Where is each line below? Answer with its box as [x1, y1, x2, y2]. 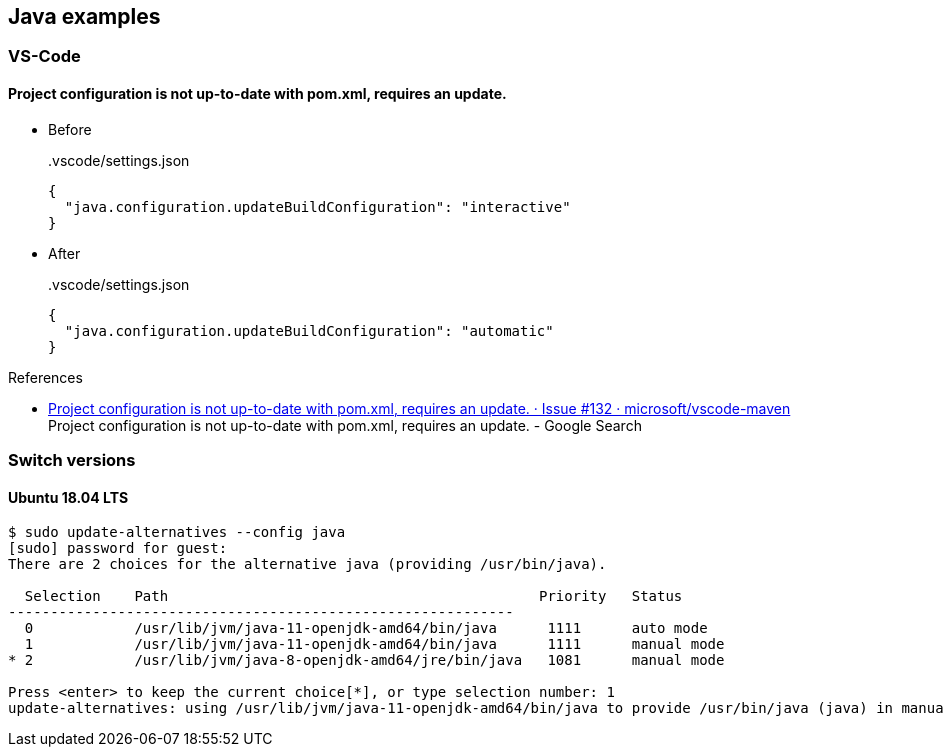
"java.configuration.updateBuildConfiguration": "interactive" [64, 198, 571, 215]
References [8, 368, 83, 386]
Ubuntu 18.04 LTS [8, 488, 129, 506]
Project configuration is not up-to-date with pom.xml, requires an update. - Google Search [48, 416, 642, 434]
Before [48, 120, 92, 138]
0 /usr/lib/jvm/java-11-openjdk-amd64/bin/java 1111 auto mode [24, 620, 708, 637]
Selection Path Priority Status [24, 588, 683, 605]
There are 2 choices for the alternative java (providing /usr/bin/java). [8, 556, 607, 573]
